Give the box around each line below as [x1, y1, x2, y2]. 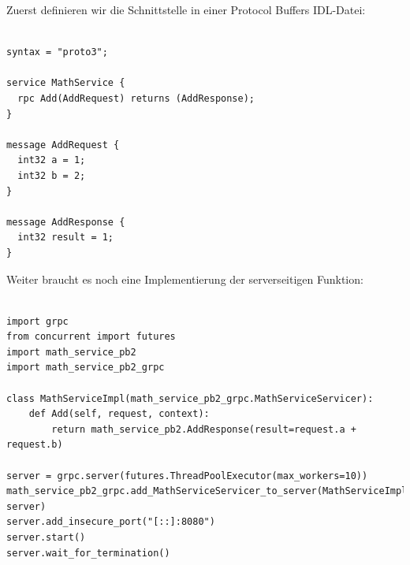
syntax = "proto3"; [6, 46, 108, 58]
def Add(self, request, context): [28, 408, 210, 420]
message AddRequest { [6, 139, 120, 151]
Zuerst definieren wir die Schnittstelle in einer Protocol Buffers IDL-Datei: [6, 2, 366, 17]
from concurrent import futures [6, 331, 176, 343]
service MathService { [6, 77, 125, 89]
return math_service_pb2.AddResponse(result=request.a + [51, 423, 356, 435]
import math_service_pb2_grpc [6, 362, 165, 374]
